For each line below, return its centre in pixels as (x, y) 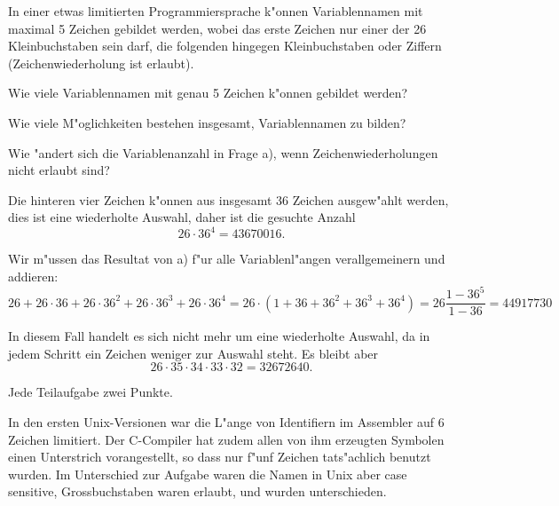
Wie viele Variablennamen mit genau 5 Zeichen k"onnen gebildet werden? (208, 93)
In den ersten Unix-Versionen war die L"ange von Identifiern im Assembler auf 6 (226, 421)
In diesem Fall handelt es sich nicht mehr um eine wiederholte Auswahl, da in (219, 336)
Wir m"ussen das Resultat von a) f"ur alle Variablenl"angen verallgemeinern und (227, 259)
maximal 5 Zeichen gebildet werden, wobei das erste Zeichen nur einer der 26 (217, 28)
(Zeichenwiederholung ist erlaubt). (101, 63)
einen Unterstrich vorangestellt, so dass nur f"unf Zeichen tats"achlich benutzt (220, 457)
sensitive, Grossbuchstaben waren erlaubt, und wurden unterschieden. (197, 491)
